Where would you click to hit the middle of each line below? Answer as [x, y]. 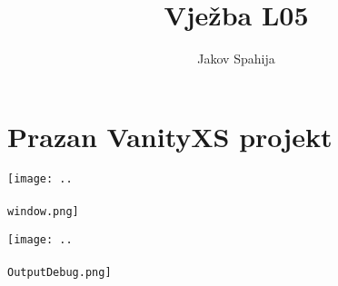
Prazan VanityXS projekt [170, 136]
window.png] [43, 211]
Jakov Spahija [236, 59]
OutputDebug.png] [60, 272]
